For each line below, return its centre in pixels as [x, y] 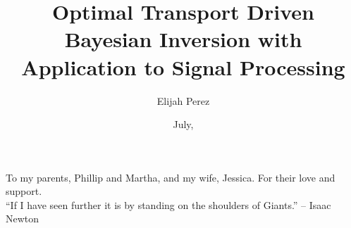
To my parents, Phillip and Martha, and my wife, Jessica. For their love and [171, 177]
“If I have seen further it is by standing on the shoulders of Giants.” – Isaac [168, 204]
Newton [23, 218]
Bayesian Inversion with [183, 39]
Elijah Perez [183, 100]
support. [24, 191]
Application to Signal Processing [183, 66]
